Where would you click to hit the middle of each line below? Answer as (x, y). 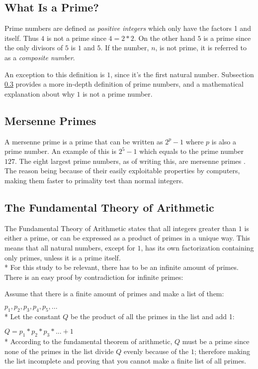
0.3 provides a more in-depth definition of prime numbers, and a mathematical (124, 84)
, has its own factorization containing (197, 247)
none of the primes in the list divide (59, 351)
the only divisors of (34, 48)
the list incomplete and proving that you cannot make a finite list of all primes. (126, 361)
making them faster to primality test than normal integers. (94, 180)
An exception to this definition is (55, 74)
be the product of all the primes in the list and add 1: (153, 316)
